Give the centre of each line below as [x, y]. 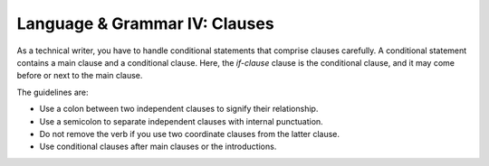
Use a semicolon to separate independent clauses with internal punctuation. [181, 121]
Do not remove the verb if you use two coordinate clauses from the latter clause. [189, 134]
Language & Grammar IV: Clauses [146, 23]
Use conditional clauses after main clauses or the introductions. [158, 147]
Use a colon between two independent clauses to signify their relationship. [179, 109]
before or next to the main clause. [80, 76]
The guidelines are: [53, 92]
